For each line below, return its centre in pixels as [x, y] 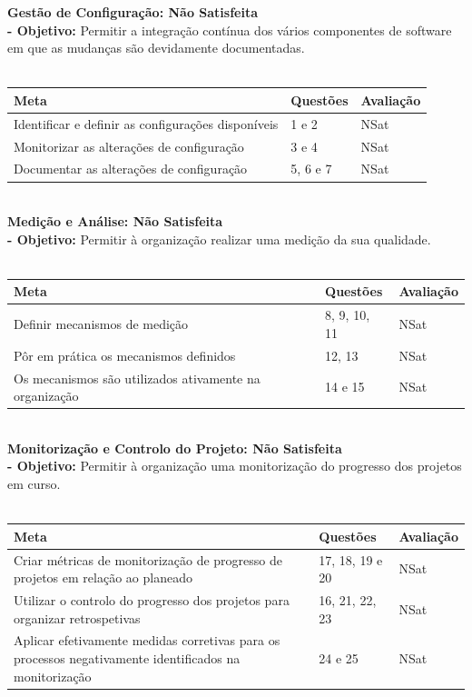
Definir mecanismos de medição [101, 324]
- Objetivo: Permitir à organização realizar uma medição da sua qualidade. [219, 239]
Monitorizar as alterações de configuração [129, 146]
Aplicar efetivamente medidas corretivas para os [147, 640]
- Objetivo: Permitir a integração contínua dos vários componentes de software [230, 30]
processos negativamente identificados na [127, 657]
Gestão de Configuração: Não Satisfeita [133, 12]
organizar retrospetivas [77, 617]
